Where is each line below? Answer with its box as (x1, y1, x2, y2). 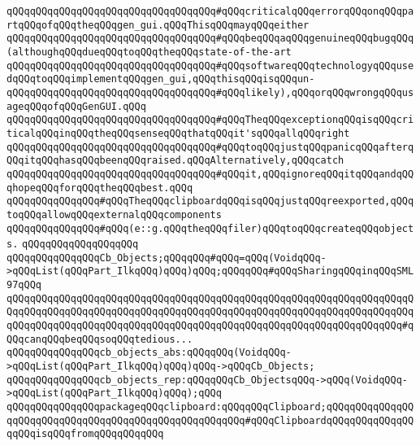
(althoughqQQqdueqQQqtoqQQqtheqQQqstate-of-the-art (6, 46, 292, 58)
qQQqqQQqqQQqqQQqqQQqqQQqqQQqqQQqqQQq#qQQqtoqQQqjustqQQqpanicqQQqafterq (6, 141, 414, 153)
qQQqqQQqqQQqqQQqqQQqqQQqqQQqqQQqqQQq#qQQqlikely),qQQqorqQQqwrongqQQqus (6, 86, 414, 98)
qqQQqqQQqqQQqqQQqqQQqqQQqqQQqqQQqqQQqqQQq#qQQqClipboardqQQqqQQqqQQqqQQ (6, 414, 414, 426)
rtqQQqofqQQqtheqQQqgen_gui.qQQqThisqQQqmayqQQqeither (6, 19, 310, 31)
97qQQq (6, 279, 41, 291)
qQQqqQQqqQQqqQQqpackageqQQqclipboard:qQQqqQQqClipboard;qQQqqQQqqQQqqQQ (6, 401, 414, 413)
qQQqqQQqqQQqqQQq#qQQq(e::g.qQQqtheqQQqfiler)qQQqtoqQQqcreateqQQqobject (6, 222, 414, 234)
